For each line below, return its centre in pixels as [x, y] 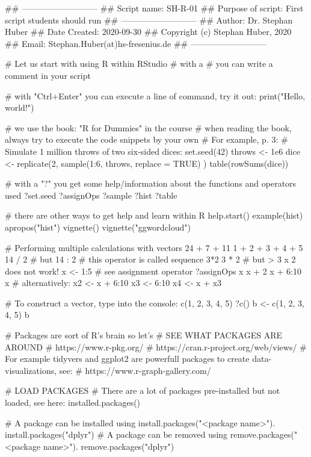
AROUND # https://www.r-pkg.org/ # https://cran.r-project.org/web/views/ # [156, 347]
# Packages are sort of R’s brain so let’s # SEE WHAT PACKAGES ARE [144, 335]
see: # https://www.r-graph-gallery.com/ [135, 370]
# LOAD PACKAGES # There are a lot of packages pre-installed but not [143, 390]
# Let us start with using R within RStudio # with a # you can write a [139, 64]
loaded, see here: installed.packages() [73, 403]
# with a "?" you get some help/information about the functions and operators [151, 183]
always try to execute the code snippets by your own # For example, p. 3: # [146, 139]
